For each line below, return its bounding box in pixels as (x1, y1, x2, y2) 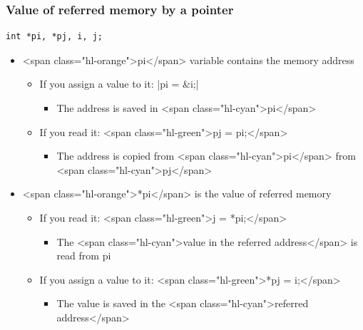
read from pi (56, 248, 111, 263)
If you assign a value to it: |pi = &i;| (39, 76, 199, 91)
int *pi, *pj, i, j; (6, 31, 103, 42)
